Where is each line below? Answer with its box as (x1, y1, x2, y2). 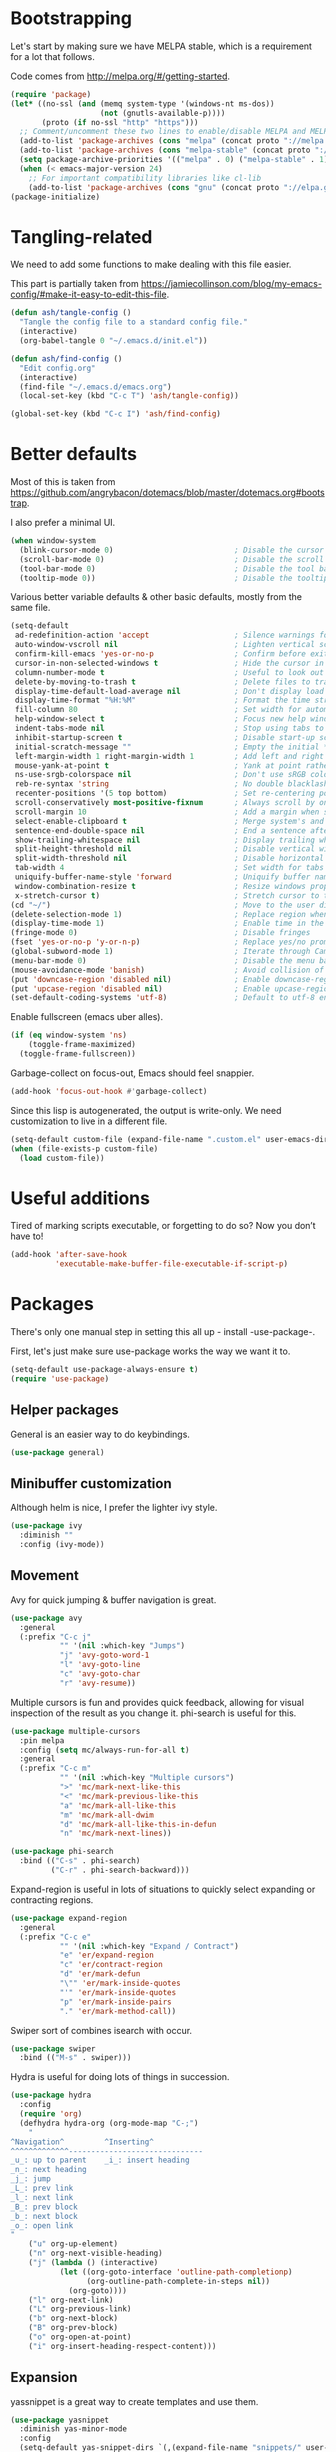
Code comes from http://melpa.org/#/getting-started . (10, 70, 231, 82)
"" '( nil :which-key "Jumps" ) (59, 1641, 186, 1651)
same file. (10, 602, 51, 614)
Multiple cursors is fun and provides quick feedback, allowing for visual (10, 1696, 305, 1708)
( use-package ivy (10, 1521, 83, 1531)
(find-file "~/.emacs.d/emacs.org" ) (19, 382, 172, 392)
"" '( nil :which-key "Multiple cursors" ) (59, 1773, 235, 1783)
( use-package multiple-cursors (10, 1726, 141, 1736)
